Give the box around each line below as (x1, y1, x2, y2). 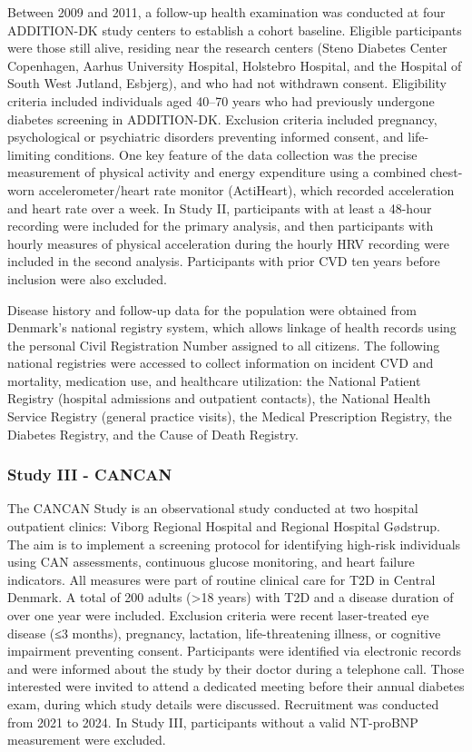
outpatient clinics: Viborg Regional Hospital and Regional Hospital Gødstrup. (7, 517, 440, 536)
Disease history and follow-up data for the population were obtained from (7, 300, 417, 319)
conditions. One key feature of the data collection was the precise (54, 144, 418, 163)
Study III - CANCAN (7, 463, 172, 486)
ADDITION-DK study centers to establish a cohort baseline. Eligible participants (7, 20, 462, 39)
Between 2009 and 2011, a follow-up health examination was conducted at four (7, 3, 446, 21)
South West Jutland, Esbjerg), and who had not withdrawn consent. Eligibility (7, 74, 447, 93)
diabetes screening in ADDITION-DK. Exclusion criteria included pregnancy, (7, 109, 438, 128)
